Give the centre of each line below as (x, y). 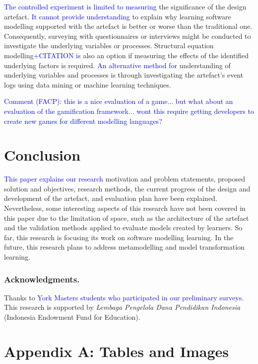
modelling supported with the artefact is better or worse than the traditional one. (128, 26)
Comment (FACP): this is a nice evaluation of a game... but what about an (119, 101)
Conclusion (42, 155)
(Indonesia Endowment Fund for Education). (72, 317)
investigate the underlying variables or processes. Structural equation (109, 45)
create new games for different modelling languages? (83, 121)
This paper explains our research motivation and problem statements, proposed (125, 179)
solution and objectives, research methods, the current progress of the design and (127, 188)
